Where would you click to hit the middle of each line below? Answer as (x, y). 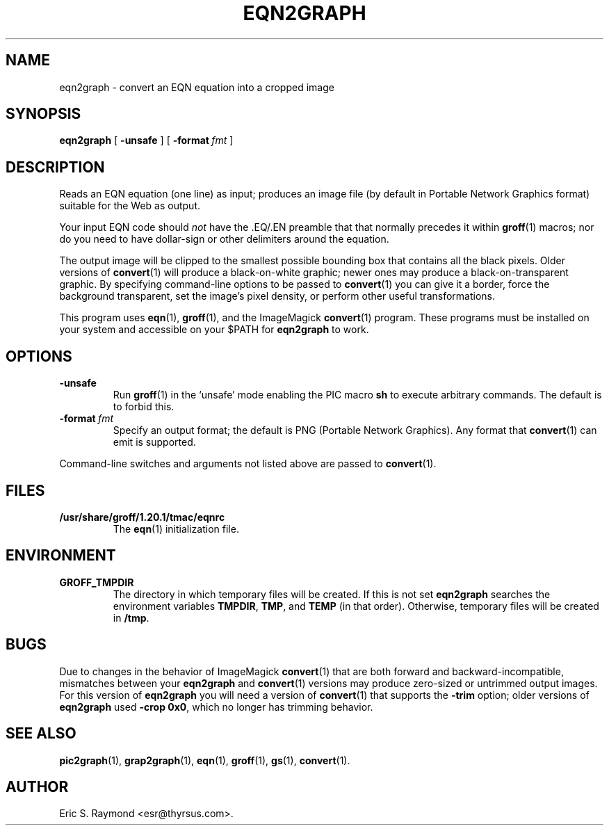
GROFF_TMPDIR (97, 582)
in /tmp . (131, 618)
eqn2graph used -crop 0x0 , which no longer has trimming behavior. (216, 707)
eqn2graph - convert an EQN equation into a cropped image (197, 87)
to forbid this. (144, 407)
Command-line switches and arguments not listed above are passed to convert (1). (248, 464)
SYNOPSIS (43, 114)
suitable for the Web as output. (130, 206)
